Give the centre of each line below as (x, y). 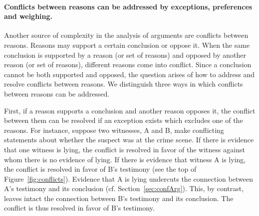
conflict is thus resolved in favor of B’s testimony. (79, 208)
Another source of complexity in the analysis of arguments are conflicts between (126, 35)
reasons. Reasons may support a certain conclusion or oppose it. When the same (127, 45)
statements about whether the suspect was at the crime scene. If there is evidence (129, 140)
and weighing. (28, 16)
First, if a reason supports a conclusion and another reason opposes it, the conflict (130, 110)
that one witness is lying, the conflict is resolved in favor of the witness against (125, 149)
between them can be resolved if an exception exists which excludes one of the (124, 120)
